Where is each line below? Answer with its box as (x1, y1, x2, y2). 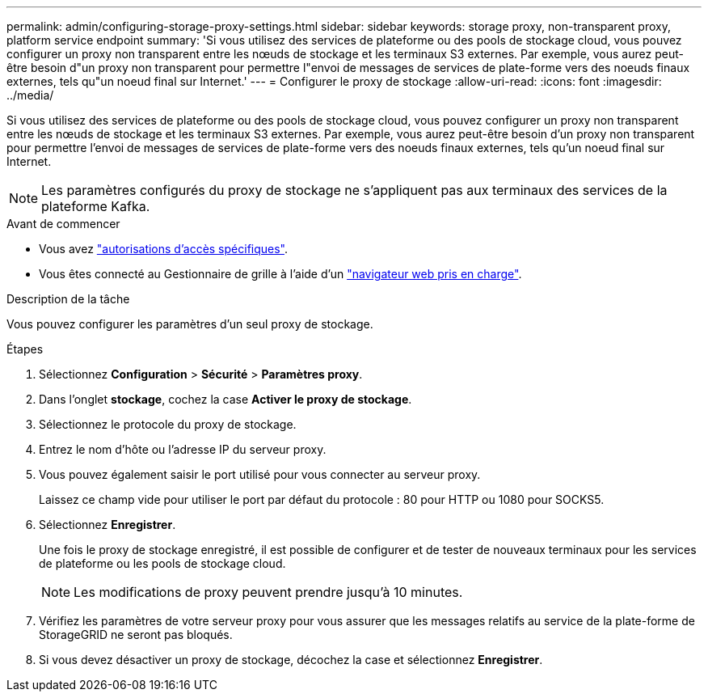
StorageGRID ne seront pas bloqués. (39, 628, 233, 641)
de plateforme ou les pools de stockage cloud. (39, 556, 286, 570)
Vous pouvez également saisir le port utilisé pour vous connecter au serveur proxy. (39, 467, 481, 481)
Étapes (6, 342, 44, 356)
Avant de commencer (6, 217, 120, 231)
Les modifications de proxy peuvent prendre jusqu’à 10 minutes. (74, 584, 463, 600)
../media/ (6, 88, 54, 102)
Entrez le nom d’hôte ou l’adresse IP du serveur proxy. (39, 442, 327, 456)
